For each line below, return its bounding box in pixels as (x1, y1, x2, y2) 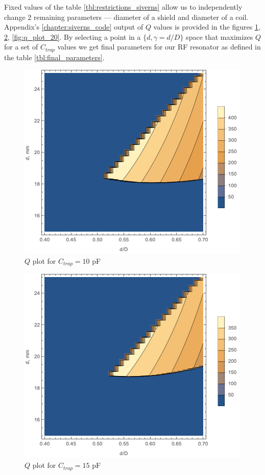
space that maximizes (186, 31, 253, 42)
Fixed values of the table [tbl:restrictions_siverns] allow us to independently (4, 2, 243, 12)
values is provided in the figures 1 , (153, 21, 260, 32)
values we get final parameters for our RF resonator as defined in (57, 41, 261, 52)
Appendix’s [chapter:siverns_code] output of (4, 21, 143, 32)
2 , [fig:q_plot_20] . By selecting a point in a (4, 31, 141, 42)
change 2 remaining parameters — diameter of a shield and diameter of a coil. (4, 11, 249, 22)
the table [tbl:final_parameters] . (4, 52, 105, 62)
